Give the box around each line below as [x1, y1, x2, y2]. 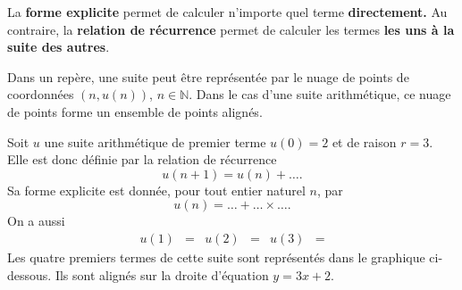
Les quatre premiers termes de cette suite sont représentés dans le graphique [7, 247, 425, 266]
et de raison [332, 132, 397, 151]
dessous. [7, 265, 52, 284]
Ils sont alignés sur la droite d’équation [55, 265, 269, 284]
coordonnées [7, 85, 74, 104]
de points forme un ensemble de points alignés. [7, 102, 263, 120]
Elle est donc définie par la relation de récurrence [7, 150, 277, 169]
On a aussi [7, 211, 65, 230]
